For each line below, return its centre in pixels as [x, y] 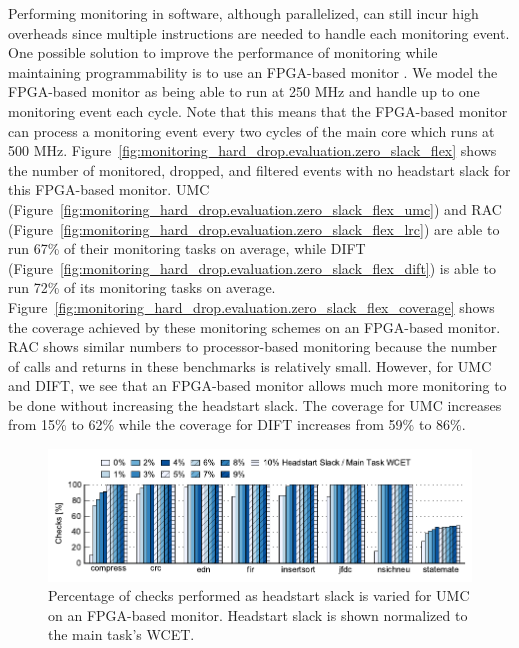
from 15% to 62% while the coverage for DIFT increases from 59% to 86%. [237, 424]
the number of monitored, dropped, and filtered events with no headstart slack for [259, 169]
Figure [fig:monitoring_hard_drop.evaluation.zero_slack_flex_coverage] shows [251, 306]
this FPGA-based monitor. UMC [109, 189]
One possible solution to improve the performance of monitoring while [223, 52]
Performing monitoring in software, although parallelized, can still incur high [243, 13]
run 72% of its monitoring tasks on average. [142, 287]
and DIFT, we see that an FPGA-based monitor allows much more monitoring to [257, 385]
